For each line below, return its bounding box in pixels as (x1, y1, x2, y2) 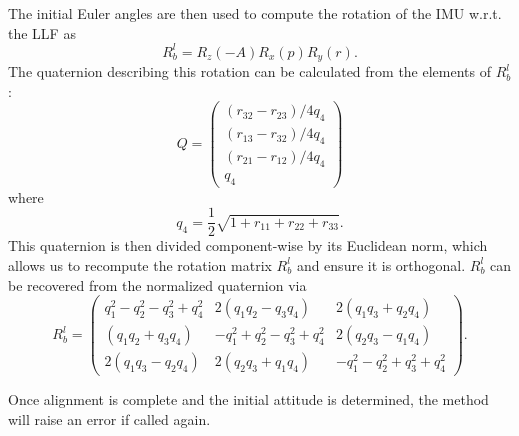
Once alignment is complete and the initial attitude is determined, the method (8, 389, 489, 410)
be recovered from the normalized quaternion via (8, 274, 307, 295)
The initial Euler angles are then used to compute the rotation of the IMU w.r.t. (8, 3, 502, 23)
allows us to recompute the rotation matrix (8, 254, 272, 275)
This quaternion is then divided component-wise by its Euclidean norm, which (8, 235, 488, 256)
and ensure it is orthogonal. (296, 254, 466, 275)
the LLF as (8, 22, 76, 43)
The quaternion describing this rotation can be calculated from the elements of (8, 61, 491, 82)
